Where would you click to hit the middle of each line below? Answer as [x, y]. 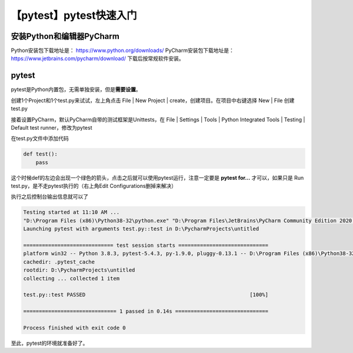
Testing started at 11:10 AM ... [71, 212]
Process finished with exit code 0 [74, 328]
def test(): [41, 154]
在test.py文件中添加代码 [40, 138]
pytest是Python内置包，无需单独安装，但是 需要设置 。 [76, 90]
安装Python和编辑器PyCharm [65, 36]
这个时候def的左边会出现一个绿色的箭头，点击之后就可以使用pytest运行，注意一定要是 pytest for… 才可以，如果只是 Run [157, 177]
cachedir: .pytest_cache [59, 262]
